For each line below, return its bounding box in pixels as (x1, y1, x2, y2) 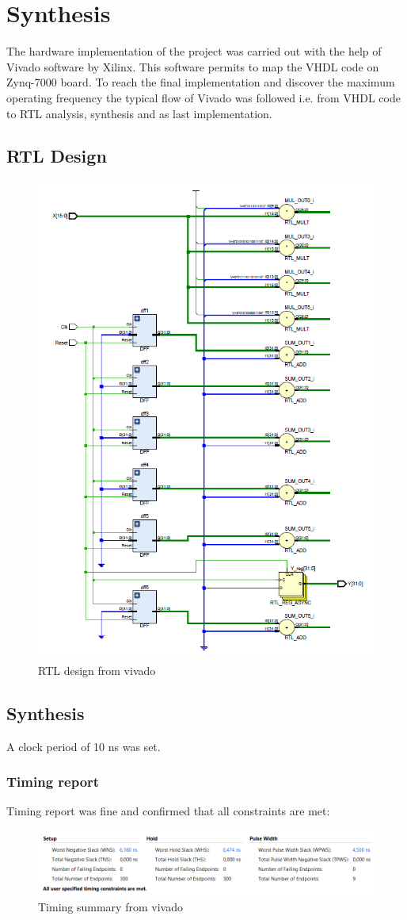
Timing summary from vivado (38, 898, 183, 914)
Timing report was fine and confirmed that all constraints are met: (6, 803, 330, 819)
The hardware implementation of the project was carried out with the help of (6, 43, 382, 59)
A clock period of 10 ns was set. (6, 738, 161, 754)
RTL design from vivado (38, 661, 156, 678)
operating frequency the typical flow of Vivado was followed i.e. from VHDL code (6, 89, 401, 105)
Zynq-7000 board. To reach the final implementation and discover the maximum (6, 74, 395, 90)
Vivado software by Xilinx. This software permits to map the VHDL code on (6, 58, 379, 75)
